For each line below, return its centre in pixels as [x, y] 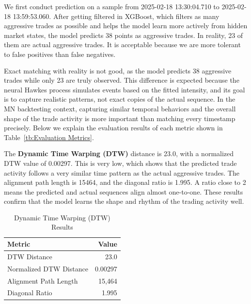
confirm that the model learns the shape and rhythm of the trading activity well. [124, 201]
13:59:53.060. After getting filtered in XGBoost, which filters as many [116, 16]
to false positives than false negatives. [60, 54]
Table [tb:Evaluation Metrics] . [49, 137]
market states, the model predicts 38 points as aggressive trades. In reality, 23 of [124, 35]
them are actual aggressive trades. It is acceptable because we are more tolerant [122, 45]
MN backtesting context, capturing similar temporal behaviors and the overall [120, 108]
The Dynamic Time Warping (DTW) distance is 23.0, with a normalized [119, 153]
